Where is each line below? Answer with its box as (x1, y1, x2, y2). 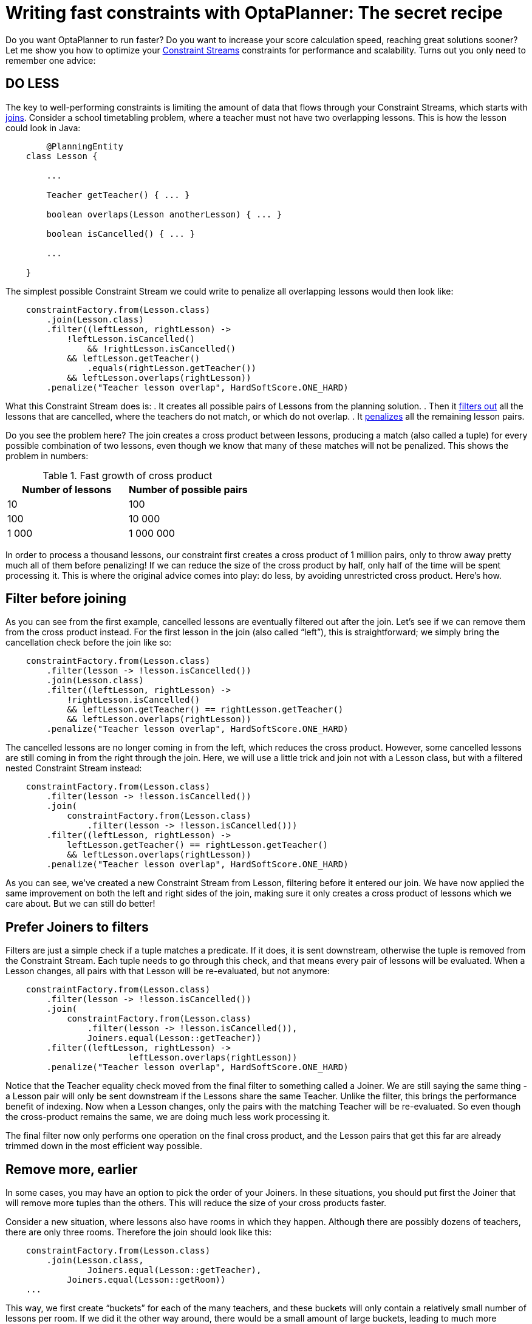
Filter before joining (5, 591, 126, 607)
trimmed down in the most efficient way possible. (5, 1141, 203, 1152)
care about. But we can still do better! (5, 898, 155, 909)
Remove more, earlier (5, 1161, 138, 1177)
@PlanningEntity (46, 141, 123, 151)
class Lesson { (26, 151, 98, 161)
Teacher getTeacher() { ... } (46, 189, 190, 200)
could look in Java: (5, 122, 81, 133)
